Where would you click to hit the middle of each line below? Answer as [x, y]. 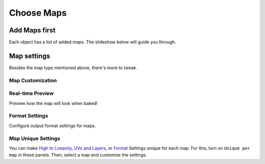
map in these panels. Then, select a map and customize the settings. [78, 155]
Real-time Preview [31, 93]
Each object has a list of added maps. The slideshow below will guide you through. [93, 42]
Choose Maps [38, 13]
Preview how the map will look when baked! [53, 103]
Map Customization [33, 80]
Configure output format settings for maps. [53, 126]
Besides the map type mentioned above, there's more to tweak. [73, 68]
